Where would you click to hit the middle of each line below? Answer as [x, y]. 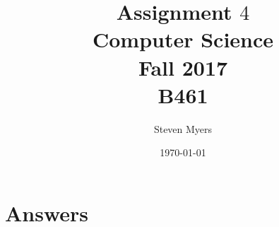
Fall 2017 [183, 67]
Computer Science [183, 39]
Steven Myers [183, 128]
